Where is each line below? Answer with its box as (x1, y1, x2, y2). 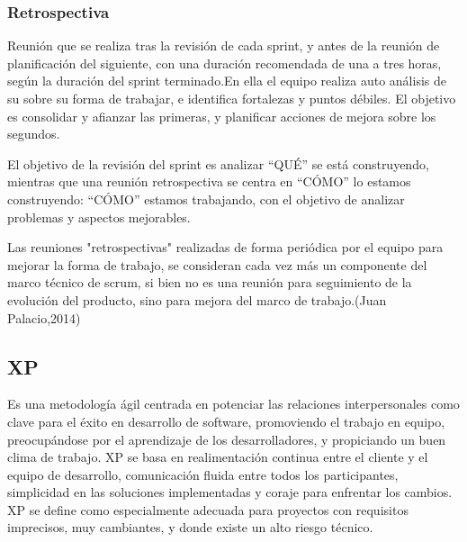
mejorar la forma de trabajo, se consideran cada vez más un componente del (7, 255, 427, 274)
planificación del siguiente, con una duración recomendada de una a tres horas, (7, 53, 442, 72)
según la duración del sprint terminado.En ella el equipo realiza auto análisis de (7, 71, 446, 90)
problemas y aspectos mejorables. (7, 207, 191, 226)
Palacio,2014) (7, 308, 81, 327)
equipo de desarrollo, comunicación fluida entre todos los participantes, (7, 465, 399, 483)
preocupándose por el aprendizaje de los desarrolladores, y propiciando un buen (7, 429, 446, 448)
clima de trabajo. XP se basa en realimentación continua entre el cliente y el (7, 447, 428, 466)
